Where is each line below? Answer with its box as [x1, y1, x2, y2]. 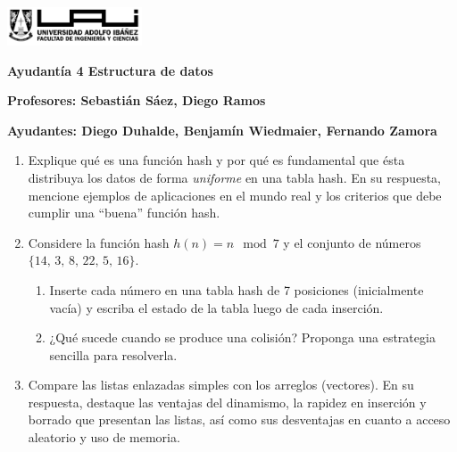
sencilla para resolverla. [49, 345, 178, 364]
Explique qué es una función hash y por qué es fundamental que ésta [28, 151, 405, 169]
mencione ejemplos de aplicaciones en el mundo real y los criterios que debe [28, 185, 442, 204]
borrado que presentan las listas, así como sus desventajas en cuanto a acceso [28, 410, 451, 429]
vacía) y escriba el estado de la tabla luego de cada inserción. [49, 298, 384, 316]
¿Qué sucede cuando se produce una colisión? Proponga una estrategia [49, 328, 436, 347]
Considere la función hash [28, 233, 170, 251]
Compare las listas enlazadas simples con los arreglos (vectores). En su [28, 375, 414, 394]
